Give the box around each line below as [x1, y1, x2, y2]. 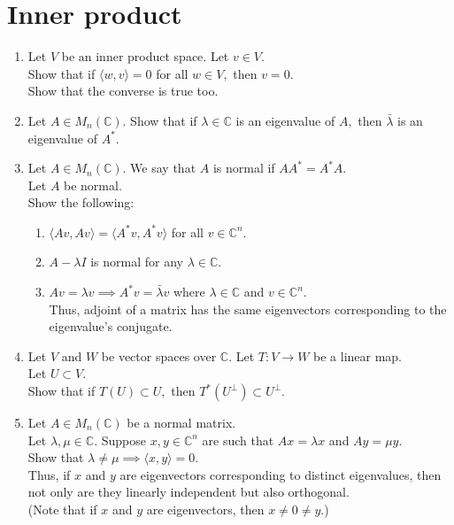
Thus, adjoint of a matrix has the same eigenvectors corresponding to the [49, 299, 447, 318]
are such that [202, 430, 274, 449]
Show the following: [27, 193, 135, 212]
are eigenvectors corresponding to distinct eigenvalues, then [119, 465, 442, 483]
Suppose [101, 430, 146, 449]
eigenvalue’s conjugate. [49, 317, 173, 336]
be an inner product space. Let [61, 47, 229, 66]
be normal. [64, 175, 122, 194]
